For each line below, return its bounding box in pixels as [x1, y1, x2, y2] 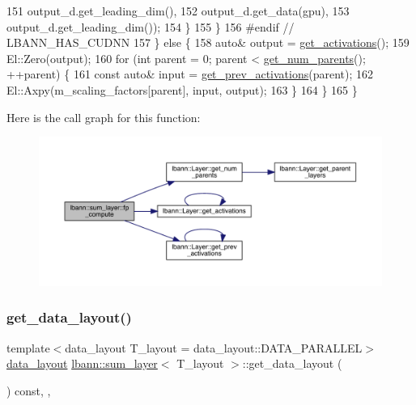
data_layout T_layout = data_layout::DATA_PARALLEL [65, 339, 363, 356]
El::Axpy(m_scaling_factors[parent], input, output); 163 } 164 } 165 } [6, 81, 358, 98]
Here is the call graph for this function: [6, 108, 201, 125]
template [6, 339, 50, 356]
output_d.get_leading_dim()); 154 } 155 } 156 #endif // [6, 18, 295, 35]
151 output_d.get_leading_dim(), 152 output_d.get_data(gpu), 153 [6, 2, 350, 19]
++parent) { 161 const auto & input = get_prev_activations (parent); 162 [6, 65, 374, 82]
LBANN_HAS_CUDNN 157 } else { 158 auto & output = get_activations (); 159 [6, 34, 410, 51]
